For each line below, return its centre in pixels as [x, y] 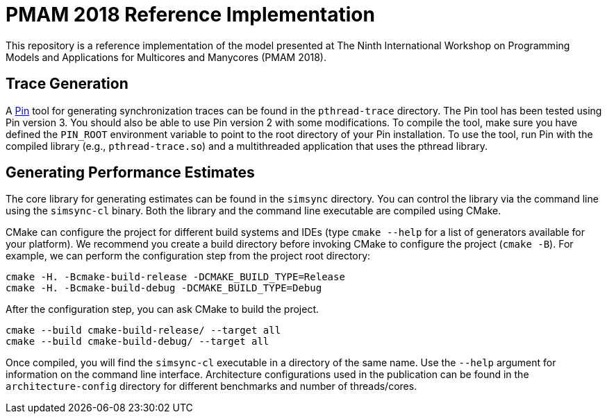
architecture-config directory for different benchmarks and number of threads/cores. [211, 386]
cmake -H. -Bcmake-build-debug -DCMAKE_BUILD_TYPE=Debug [164, 288]
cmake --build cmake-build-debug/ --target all [138, 342]
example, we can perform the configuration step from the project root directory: [188, 256]
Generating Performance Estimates [130, 173]
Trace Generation [67, 84]
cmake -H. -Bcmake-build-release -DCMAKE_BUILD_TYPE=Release [175, 277]
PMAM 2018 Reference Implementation [190, 15]
